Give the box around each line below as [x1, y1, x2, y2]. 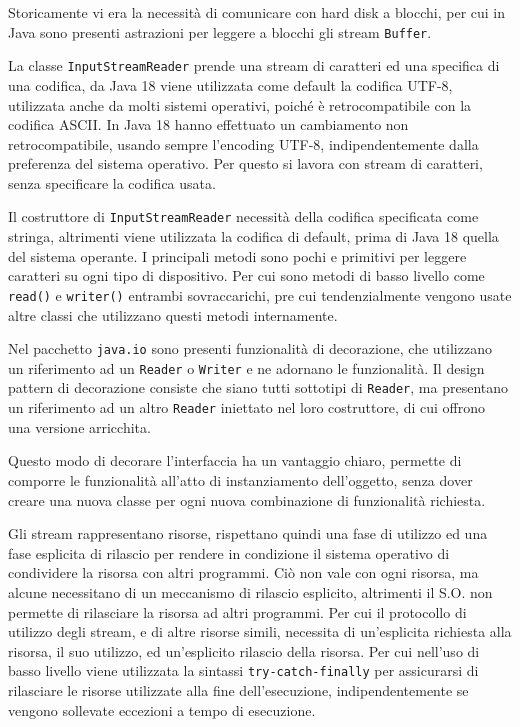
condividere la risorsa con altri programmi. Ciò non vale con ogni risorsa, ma [8, 562, 479, 583]
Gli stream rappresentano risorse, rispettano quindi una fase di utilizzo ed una [8, 523, 488, 544]
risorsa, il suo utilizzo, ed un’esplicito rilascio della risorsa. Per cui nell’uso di [8, 640, 480, 661]
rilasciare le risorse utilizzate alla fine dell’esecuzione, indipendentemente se [8, 679, 469, 700]
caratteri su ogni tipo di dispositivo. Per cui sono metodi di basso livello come [8, 265, 485, 286]
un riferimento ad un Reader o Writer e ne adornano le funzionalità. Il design [8, 357, 485, 378]
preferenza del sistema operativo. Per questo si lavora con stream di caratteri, [8, 153, 483, 174]
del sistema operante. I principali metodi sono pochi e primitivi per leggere [8, 245, 467, 266]
